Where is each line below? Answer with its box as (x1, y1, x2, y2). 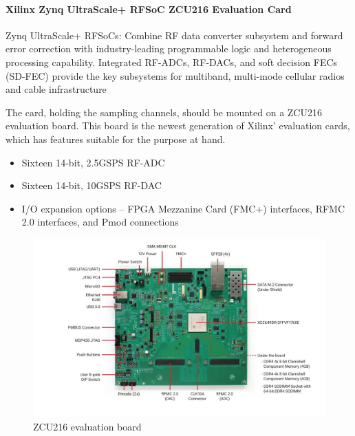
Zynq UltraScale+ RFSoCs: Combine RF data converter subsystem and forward (6, 28, 343, 42)
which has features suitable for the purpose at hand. (6, 131, 226, 146)
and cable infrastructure (6, 82, 107, 96)
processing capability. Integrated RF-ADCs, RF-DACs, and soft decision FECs (6, 54, 338, 69)
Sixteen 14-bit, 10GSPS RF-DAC (21, 178, 162, 193)
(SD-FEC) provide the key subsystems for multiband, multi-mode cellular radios (6, 68, 345, 83)
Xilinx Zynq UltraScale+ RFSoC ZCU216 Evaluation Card (6, 1, 292, 16)
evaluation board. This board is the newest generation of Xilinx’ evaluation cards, (6, 118, 350, 133)
